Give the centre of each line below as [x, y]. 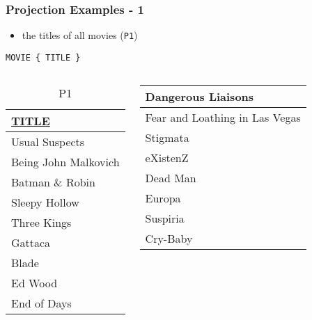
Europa [163, 198]
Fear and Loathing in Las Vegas [223, 117]
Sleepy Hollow [45, 202]
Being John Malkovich [65, 161]
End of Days [41, 303]
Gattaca [31, 242]
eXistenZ [167, 157]
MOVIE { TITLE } [43, 57]
